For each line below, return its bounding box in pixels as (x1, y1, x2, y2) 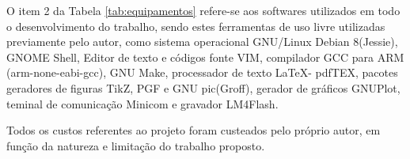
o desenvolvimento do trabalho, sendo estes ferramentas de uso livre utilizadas (6, 17, 385, 34)
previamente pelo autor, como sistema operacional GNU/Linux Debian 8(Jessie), (6, 33, 398, 50)
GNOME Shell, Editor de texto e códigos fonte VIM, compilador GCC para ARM (6, 48, 404, 65)
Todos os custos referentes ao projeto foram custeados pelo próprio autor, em (6, 122, 381, 138)
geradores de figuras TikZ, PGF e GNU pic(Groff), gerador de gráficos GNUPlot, (6, 79, 401, 96)
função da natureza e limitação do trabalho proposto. (6, 137, 265, 153)
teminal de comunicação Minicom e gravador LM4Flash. (6, 95, 279, 112)
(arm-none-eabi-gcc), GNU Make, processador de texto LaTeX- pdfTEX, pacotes (6, 64, 398, 81)
